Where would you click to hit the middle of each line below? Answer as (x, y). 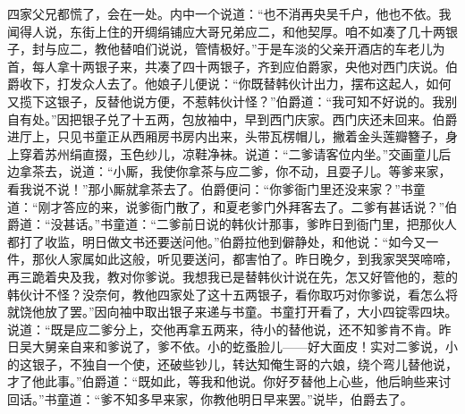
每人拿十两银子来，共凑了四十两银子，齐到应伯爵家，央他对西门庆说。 (238, 66)
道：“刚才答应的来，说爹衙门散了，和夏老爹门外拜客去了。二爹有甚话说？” (226, 206)
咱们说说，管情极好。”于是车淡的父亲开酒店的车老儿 (282, 49)
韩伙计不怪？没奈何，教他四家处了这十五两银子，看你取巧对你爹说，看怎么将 (232, 294)
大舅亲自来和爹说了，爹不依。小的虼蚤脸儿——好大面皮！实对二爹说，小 (245, 346)
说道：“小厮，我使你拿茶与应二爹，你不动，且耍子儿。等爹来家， (260, 171)
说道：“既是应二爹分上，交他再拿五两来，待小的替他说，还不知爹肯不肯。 (223, 329)
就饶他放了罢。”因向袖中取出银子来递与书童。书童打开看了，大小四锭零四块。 (232, 312)
